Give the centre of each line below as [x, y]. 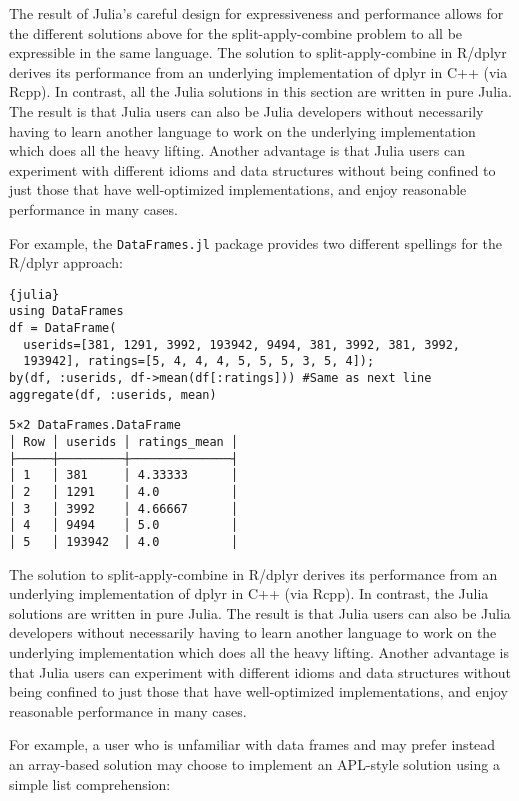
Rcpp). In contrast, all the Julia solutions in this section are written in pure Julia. [260, 91]
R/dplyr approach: [66, 262]
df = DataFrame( [63, 328]
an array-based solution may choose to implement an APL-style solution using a [254, 763]
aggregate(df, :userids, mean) [113, 394]
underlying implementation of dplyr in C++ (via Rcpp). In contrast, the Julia [249, 593]
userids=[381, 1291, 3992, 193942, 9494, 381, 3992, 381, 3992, [242, 344]
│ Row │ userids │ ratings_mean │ [124, 442]
